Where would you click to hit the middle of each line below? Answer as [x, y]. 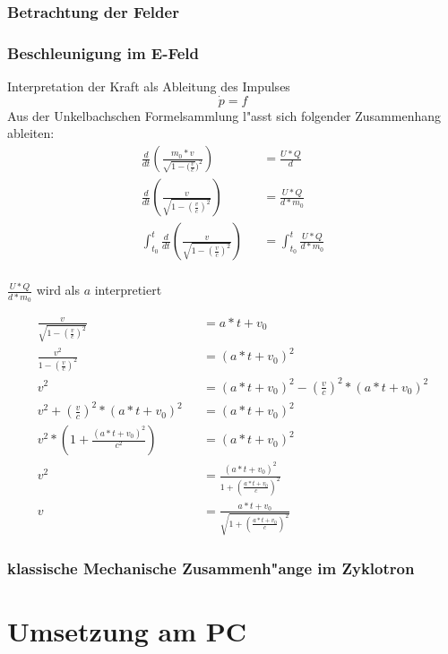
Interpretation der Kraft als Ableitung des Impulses [149, 86]
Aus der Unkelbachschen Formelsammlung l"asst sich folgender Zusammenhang [224, 115]
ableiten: [31, 133]
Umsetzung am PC [127, 631]
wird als [58, 290]
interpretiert [128, 290]
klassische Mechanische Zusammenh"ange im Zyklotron [211, 568]
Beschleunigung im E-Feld [103, 52]
